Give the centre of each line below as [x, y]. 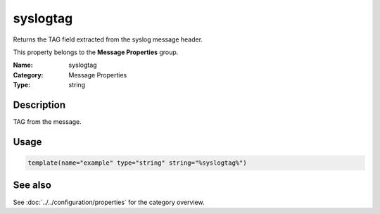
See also [32, 185]
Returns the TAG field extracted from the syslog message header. [108, 39]
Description [39, 105]
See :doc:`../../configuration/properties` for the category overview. [109, 202]
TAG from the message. [47, 122]
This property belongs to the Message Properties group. [96, 52]
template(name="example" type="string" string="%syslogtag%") [137, 163]
